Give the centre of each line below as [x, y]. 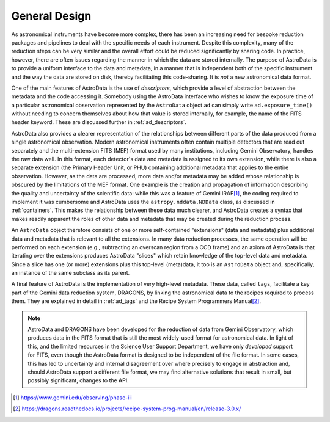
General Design [51, 16]
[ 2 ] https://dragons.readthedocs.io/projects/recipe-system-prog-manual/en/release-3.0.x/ [127, 409]
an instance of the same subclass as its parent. [71, 273]
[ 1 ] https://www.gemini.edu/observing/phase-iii [72, 398]
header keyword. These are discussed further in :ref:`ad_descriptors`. [99, 122]
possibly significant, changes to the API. [79, 380]
